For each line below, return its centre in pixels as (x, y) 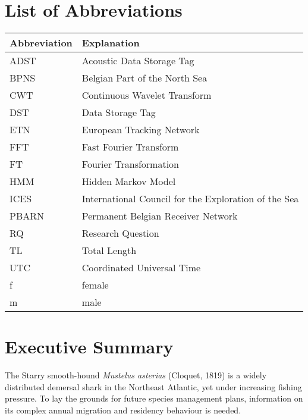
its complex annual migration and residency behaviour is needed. (123, 410)
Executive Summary (89, 347)
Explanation (111, 43)
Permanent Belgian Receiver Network (160, 216)
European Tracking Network (141, 130)
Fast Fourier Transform (130, 147)
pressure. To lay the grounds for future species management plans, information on (154, 398)
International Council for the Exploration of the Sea (190, 199)
